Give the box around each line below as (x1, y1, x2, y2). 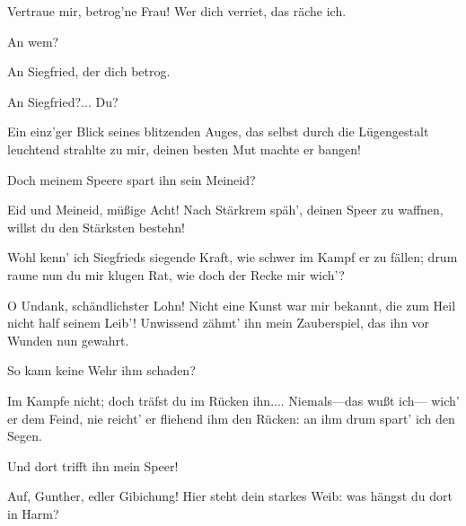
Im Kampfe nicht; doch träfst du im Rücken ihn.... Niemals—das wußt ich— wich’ (7, 390, 460, 409)
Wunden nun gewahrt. (7, 330, 129, 349)
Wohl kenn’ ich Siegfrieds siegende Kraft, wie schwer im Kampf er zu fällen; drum (7, 248, 458, 267)
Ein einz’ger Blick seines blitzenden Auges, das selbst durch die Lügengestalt (7, 122, 429, 141)
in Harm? (7, 504, 59, 522)
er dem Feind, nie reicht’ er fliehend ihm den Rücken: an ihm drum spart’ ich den (7, 408, 455, 427)
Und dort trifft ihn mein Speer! (7, 456, 179, 475)
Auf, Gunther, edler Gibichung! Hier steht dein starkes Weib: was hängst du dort (7, 487, 453, 505)
